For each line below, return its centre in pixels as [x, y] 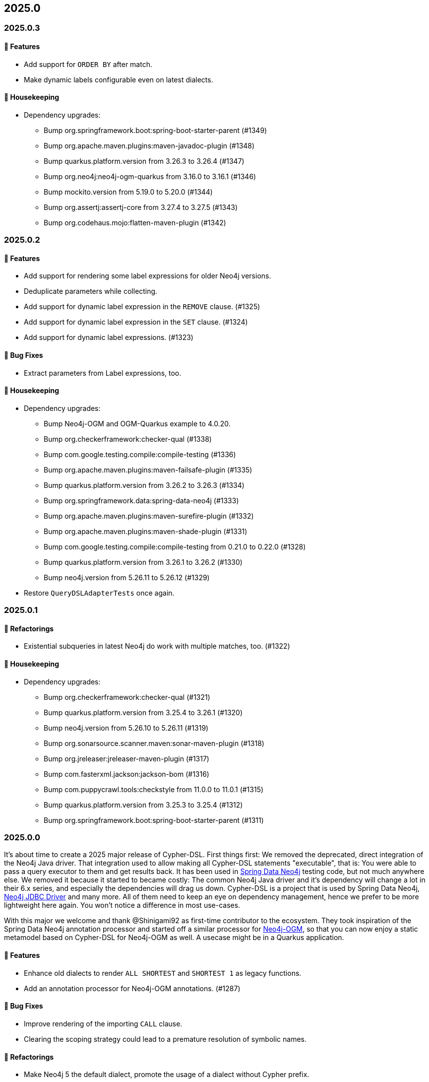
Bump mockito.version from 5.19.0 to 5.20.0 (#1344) [128, 192]
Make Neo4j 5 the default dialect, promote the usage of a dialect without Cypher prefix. [167, 1075]
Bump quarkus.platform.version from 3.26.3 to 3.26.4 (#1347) [144, 161]
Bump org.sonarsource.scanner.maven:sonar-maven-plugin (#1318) [154, 743]
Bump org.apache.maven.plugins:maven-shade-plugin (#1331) [146, 531]
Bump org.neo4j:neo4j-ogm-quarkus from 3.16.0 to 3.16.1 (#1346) [150, 176]
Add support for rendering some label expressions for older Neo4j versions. [148, 276]
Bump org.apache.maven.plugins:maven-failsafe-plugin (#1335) [148, 470]
